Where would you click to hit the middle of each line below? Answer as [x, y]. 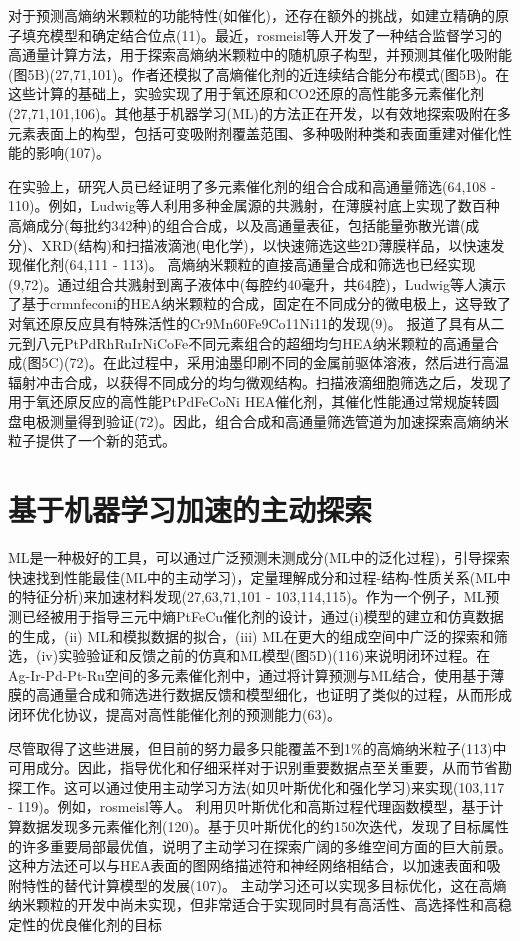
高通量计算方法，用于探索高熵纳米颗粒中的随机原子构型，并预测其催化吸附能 [260, 54]
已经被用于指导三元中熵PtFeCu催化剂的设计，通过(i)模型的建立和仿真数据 [262, 615]
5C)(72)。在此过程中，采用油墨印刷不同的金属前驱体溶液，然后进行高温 [275, 362]
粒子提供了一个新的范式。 [92, 440]
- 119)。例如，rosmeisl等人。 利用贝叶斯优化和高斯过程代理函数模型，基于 [249, 806]
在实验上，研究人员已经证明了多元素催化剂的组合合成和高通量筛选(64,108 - [252, 185]
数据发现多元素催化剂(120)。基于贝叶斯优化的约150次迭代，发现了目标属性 [265, 825]
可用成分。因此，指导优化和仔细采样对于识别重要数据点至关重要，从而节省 [253, 767]
